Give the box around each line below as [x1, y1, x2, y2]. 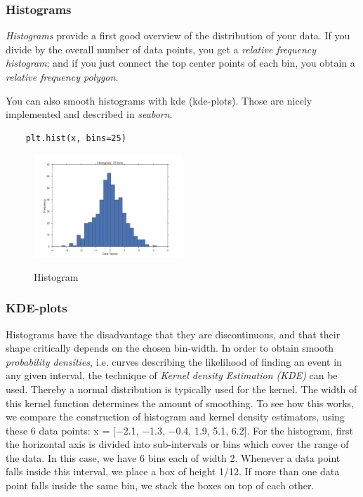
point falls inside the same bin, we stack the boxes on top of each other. [6, 478, 315, 493]
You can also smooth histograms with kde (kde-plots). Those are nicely [6, 93, 312, 107]
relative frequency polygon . [6, 69, 119, 84]
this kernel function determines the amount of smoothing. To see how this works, [6, 395, 355, 410]
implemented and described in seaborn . [6, 107, 173, 121]
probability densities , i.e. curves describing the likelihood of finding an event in [6, 354, 342, 369]
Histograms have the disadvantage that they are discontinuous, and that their [6, 326, 341, 341]
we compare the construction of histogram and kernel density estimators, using [6, 409, 345, 424]
